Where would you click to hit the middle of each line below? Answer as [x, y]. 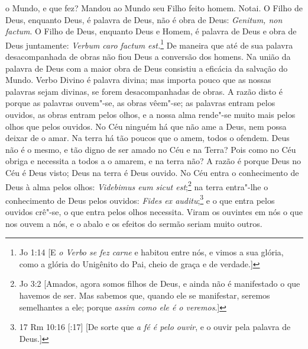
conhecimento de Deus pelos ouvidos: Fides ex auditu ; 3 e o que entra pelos [140, 199]
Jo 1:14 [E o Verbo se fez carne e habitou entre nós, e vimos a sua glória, [151, 252]
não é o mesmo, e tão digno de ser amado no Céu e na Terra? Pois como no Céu [151, 149]
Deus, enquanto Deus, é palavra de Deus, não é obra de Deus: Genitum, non [144, 19]
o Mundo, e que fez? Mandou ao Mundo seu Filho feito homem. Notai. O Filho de [154, 8]
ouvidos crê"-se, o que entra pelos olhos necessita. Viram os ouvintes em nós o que [154, 212]
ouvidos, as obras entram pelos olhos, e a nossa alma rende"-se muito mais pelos [150, 114]
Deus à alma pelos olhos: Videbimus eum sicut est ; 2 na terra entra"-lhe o [137, 185]
